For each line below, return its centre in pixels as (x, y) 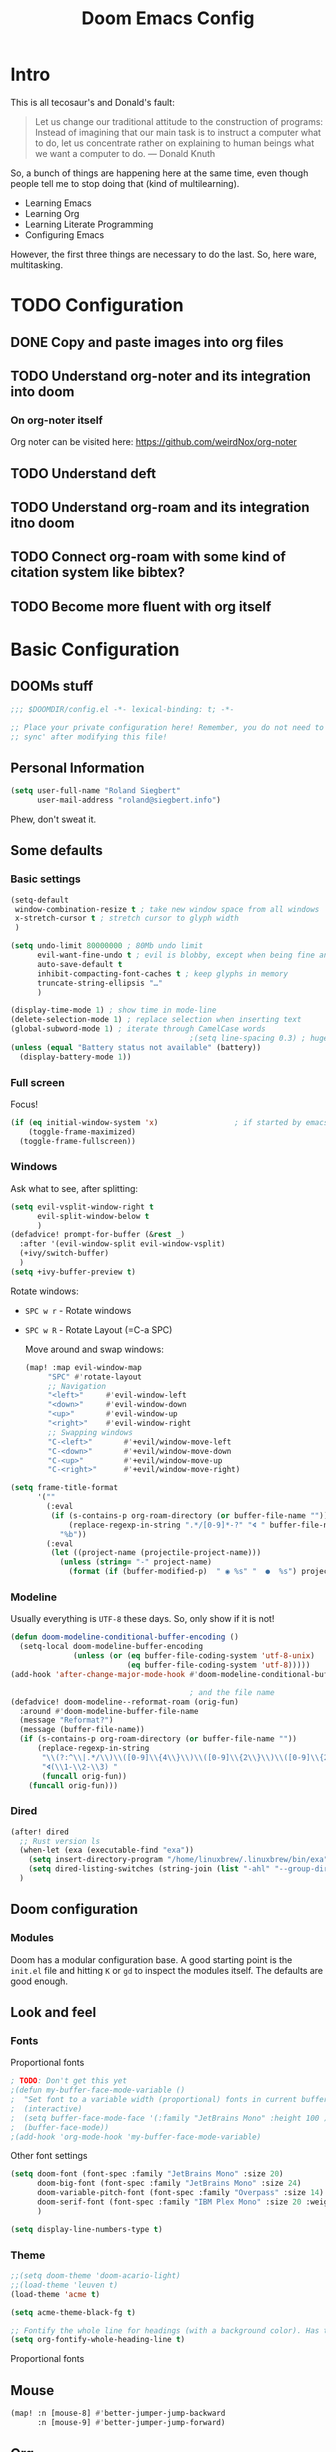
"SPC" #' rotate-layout (94, 1377)
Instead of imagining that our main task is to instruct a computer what (178, 132)
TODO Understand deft (83, 473)
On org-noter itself (56, 420)
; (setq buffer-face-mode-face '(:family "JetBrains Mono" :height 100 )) (171, 2118)
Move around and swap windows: (94, 1349)
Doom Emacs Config (168, 18)
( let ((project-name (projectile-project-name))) (156, 1553)
